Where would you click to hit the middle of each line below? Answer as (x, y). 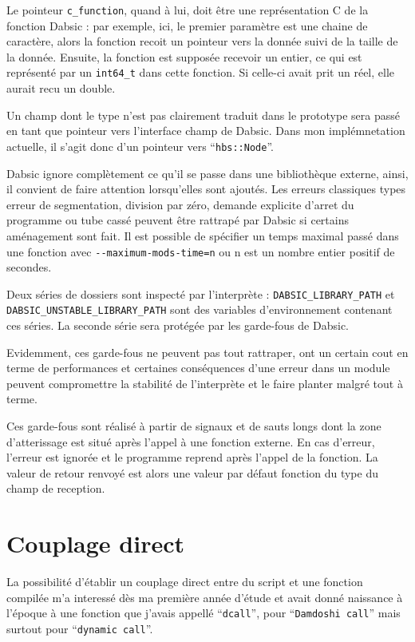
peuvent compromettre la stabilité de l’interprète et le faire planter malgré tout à (205, 383)
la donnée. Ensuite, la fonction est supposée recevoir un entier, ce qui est (184, 56)
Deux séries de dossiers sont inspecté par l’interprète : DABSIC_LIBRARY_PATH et (201, 293)
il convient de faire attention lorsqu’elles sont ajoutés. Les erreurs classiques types (206, 189)
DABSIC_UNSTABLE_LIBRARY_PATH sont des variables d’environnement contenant (200, 309)
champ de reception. (56, 488)
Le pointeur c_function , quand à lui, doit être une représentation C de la (188, 10)
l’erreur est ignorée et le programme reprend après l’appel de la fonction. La (192, 457)
